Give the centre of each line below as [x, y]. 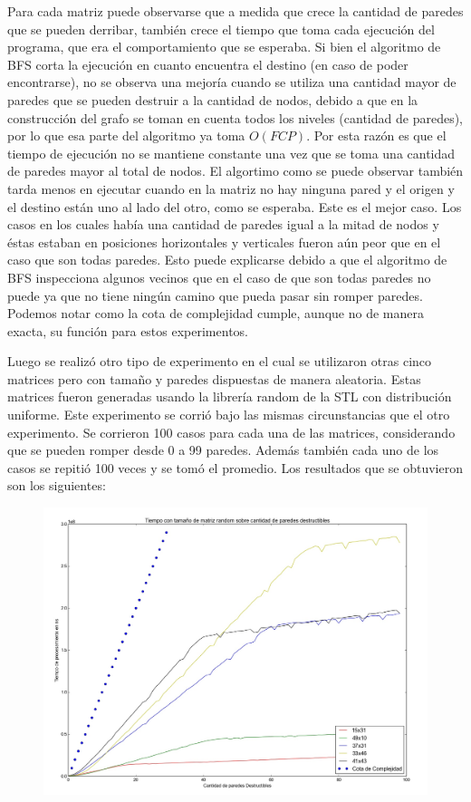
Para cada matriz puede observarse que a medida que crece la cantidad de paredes [235, 11]
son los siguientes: [57, 485]
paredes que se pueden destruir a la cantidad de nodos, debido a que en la [213, 99]
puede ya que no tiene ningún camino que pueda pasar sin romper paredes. [215, 295]
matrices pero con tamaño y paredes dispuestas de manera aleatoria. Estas [214, 378]
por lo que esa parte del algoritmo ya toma [126, 135]
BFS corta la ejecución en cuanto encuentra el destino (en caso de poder [208, 64]
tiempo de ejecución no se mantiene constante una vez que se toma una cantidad [231, 153]
